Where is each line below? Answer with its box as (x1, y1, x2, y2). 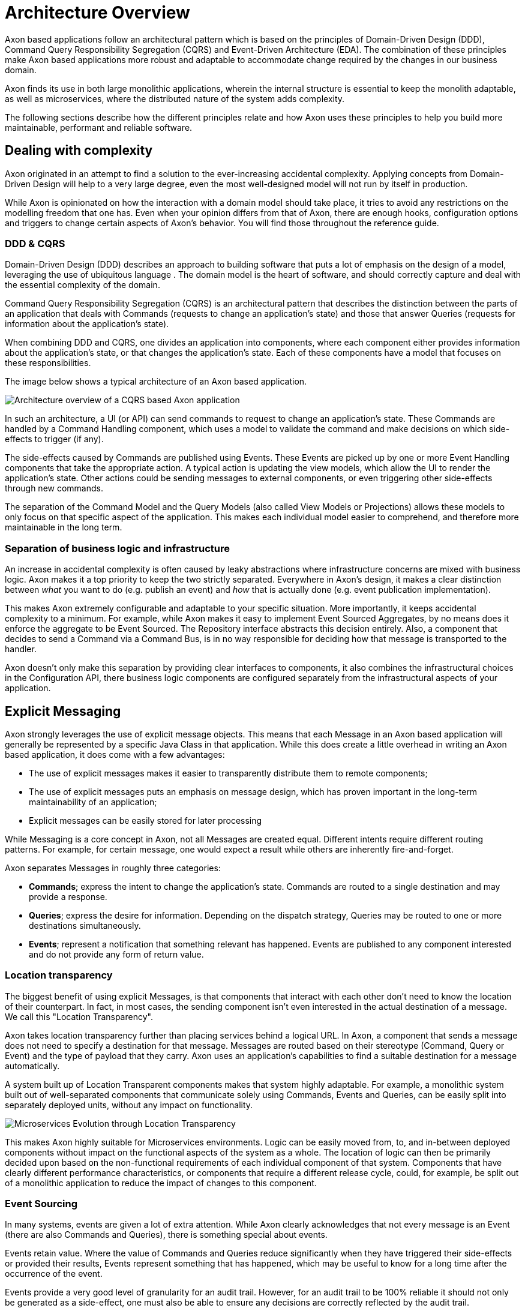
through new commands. (5, 483, 103, 494)
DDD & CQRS (5, 237, 65, 250)
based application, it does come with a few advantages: (5, 749, 225, 760)
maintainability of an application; (29, 796, 157, 807)
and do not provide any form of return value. (29, 949, 204, 959)
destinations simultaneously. (29, 920, 141, 931)
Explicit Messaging (5, 703, 121, 719)
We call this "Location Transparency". (5, 1011, 153, 1022)
